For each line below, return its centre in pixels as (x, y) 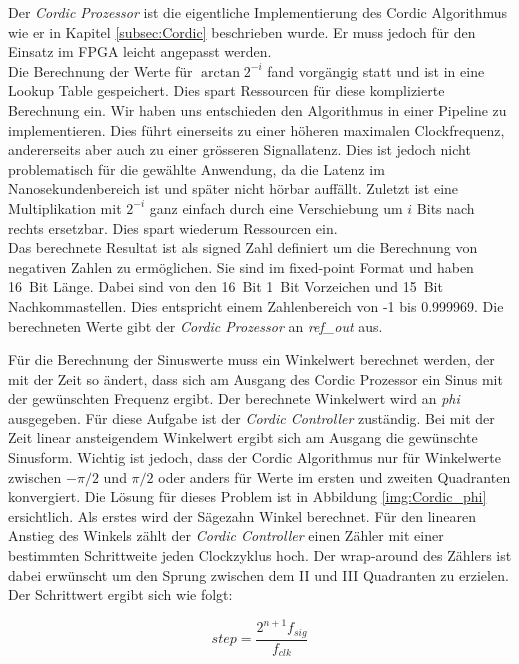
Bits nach (445, 207)
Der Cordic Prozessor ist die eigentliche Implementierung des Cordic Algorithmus (258, 12)
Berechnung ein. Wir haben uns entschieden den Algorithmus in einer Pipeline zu (257, 109)
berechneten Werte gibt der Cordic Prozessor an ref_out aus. (195, 325)
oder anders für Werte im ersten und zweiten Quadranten (334, 476)
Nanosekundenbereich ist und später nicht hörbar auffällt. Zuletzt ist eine (233, 188)
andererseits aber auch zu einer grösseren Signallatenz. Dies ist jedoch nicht (239, 149)
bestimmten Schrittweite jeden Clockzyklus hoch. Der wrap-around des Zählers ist (260, 555)
